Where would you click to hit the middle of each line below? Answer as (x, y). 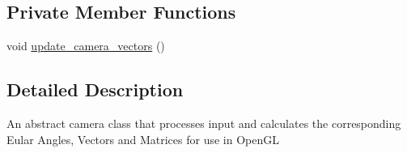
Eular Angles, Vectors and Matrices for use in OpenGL (143, 139)
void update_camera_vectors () (86, 46)
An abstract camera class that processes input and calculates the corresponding (204, 123)
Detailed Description (95, 89)
